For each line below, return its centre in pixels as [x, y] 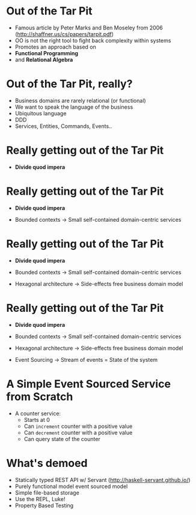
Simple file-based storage [47, 492]
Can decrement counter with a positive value [78, 432]
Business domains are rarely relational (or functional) [80, 100]
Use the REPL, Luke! [40, 499]
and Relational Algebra [44, 59]
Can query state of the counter [62, 439]
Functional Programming [47, 53]
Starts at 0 [37, 419]
